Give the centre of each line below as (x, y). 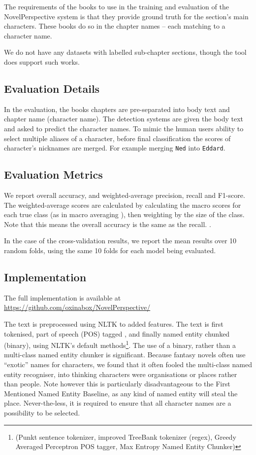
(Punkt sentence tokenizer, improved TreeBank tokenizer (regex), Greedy (126, 436)
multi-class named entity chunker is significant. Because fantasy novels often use (125, 355)
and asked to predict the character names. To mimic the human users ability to (124, 128)
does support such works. (42, 61)
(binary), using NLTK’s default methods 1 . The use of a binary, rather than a (120, 344)
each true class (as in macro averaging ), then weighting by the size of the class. (124, 214)
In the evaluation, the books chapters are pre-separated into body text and (117, 109)
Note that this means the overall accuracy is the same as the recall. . (108, 224)
